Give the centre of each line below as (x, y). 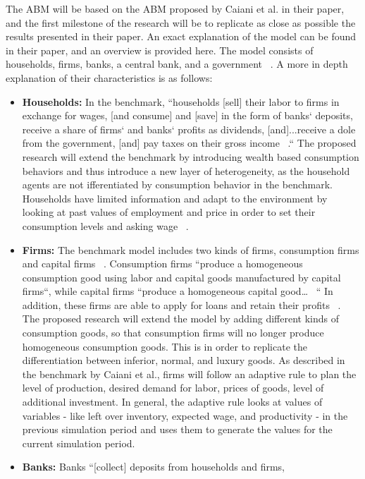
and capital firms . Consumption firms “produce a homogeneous (162, 263)
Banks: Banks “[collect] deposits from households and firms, (154, 467)
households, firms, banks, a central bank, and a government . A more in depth (177, 64)
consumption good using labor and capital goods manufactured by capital (181, 277)
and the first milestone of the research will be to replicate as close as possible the (181, 22)
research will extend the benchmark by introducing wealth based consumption (191, 156)
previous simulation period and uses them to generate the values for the (177, 429)
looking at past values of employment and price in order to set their (169, 212)
